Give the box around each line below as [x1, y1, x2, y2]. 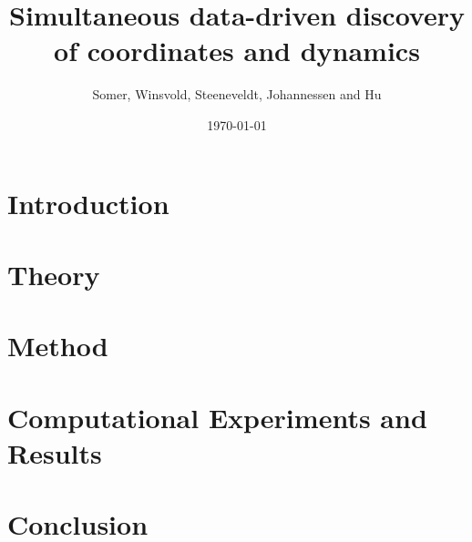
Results [7, 434, 102, 471]
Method [7, 327, 108, 364]
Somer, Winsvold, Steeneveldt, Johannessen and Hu [92, 85, 382, 104]
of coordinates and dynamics [54, 32, 420, 69]
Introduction [7, 184, 169, 221]
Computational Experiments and [7, 398, 427, 435]
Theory [7, 255, 100, 292]
